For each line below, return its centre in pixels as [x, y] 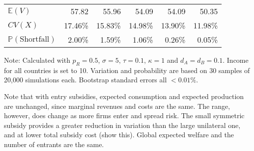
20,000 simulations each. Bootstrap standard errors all [85, 80]
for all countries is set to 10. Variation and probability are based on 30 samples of [127, 70]
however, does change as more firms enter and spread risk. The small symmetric [124, 115]
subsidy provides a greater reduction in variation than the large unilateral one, [122, 125]
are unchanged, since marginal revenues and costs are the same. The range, [117, 106]
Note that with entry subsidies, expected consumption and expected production [124, 96]
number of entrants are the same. [54, 144]
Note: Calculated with [37, 60]
